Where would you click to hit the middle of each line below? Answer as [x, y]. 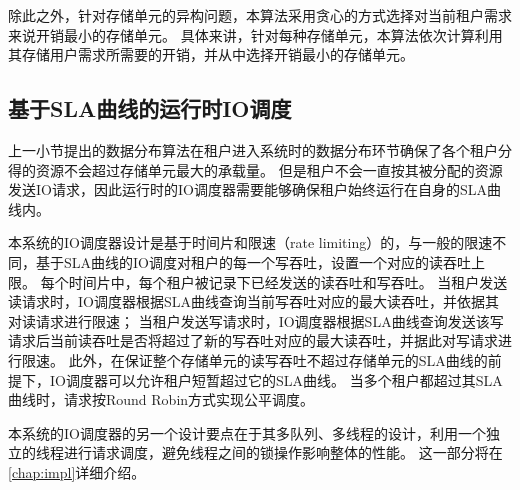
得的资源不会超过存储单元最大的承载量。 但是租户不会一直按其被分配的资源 [255, 169]
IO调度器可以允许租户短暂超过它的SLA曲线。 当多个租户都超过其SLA [276, 379]
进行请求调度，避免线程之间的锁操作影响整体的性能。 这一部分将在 [283, 452]
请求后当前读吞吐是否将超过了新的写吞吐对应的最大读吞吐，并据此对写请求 [253, 340]
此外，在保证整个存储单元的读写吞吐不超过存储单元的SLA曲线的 [278, 359]
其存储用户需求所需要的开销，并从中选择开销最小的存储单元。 [211, 54]
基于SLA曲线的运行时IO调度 [150, 108]
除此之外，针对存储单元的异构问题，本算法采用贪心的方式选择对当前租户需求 [260, 15]
